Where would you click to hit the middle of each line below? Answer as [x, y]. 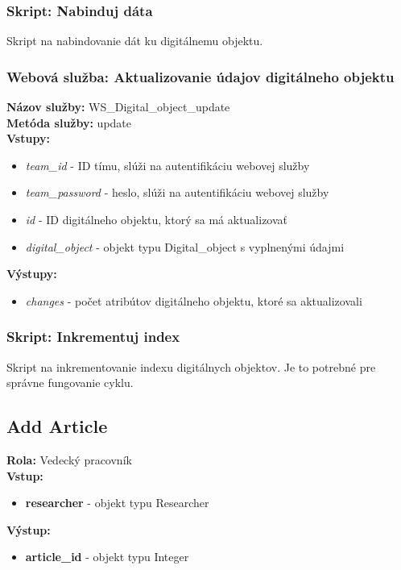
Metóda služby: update [69, 122]
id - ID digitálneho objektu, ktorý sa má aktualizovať [157, 219]
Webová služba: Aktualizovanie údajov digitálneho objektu [200, 76]
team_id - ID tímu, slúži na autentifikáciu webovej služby [167, 165]
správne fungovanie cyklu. [70, 383]
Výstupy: [32, 274]
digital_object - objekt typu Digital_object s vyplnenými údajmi [185, 246]
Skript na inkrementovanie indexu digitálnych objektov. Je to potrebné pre [191, 366]
